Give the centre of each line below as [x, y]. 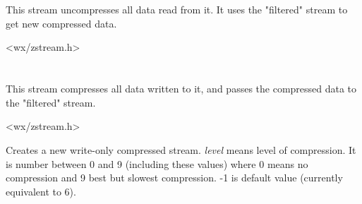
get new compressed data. [61, 23]
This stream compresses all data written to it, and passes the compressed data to [181, 89]
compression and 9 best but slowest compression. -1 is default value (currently [174, 178]
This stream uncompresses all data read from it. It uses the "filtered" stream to [177, 10]
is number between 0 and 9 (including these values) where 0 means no [157, 163]
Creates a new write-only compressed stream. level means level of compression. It [181, 149]
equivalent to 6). [41, 191]
